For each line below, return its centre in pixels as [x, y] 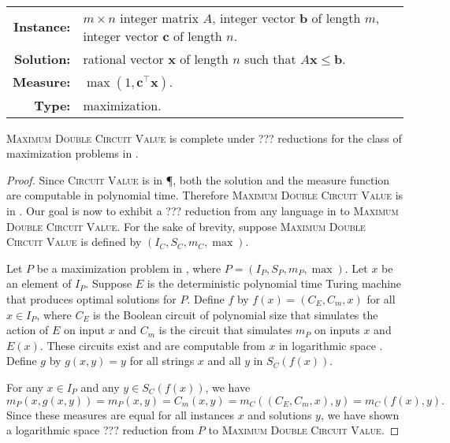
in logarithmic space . [331, 345]
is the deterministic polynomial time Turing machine [274, 283]
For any [25, 387]
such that [270, 58]
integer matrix [159, 17]
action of [28, 330]
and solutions [280, 414]
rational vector [123, 58]
